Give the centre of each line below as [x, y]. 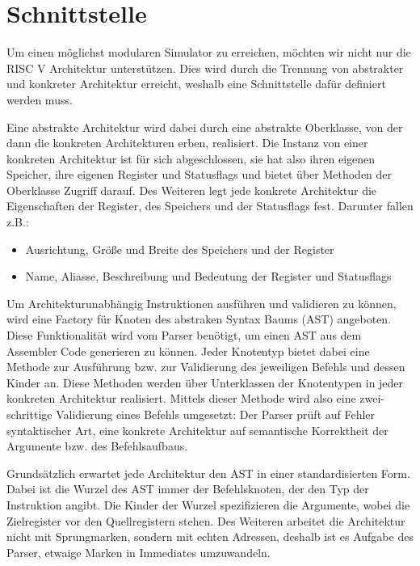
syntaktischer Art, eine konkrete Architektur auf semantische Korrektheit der [197, 430]
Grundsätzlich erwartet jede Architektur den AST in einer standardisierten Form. [208, 473]
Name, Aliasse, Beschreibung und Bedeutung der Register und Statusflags [208, 276]
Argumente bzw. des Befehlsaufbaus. [97, 446]
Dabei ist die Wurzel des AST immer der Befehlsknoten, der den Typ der [188, 489]
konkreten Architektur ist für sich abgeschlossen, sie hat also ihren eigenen [191, 158]
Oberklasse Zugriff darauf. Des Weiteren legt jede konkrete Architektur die [192, 190]
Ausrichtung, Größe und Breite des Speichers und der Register [180, 249]
